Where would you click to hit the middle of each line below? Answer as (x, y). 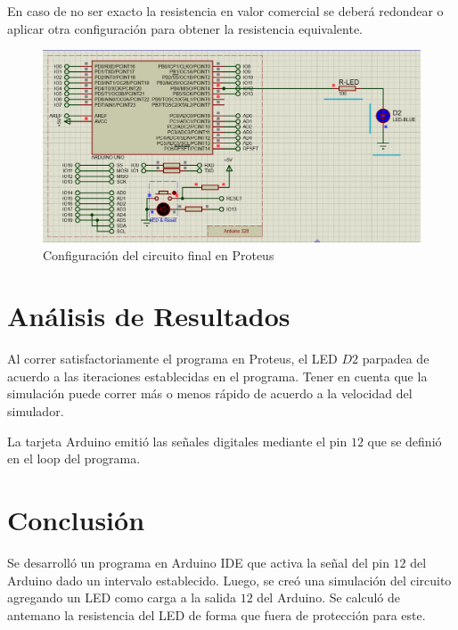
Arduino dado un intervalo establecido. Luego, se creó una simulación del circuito (229, 580)
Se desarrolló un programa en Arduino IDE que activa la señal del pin (198, 562)
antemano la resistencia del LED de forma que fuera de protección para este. (217, 614)
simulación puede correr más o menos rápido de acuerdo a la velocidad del (210, 393)
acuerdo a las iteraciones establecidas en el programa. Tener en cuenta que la (217, 376)
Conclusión (76, 519)
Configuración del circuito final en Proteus (159, 254)
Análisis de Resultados (149, 316)
